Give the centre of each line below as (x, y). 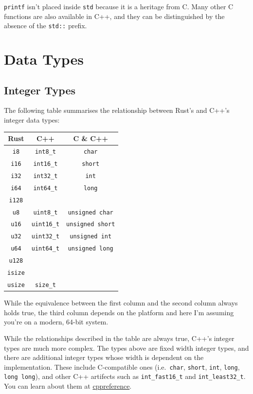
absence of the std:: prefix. (45, 26)
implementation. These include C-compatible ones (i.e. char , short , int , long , (122, 367)
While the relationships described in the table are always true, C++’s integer (119, 338)
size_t (45, 285)
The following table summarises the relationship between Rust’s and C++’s (117, 110)
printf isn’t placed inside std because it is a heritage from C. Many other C (119, 6)
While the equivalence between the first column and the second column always (121, 303)
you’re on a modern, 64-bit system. (56, 322)
